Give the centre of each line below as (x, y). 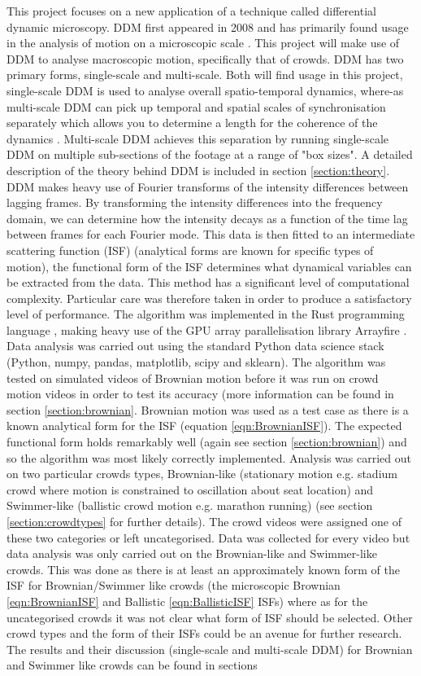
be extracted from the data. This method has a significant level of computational (208, 282)
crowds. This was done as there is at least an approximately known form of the (203, 569)
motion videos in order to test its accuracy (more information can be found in (200, 394)
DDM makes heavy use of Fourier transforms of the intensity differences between (208, 186)
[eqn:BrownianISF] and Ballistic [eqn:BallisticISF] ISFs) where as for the (187, 601)
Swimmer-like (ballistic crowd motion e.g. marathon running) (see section (190, 505)
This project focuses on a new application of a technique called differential (191, 11)
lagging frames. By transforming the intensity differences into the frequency (195, 202)
